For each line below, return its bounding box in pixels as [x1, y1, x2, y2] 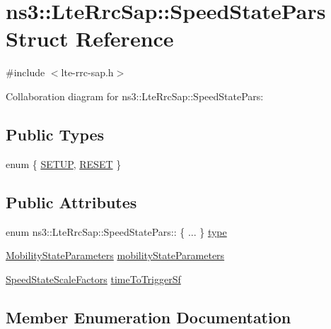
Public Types [6, 123, 105, 145]
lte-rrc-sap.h [61, 65, 114, 80]
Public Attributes [6, 191, 137, 213]
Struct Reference [6, 24, 174, 53]
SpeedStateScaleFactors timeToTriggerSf [6, 271, 181, 286]
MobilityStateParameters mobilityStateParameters [6, 248, 225, 263]
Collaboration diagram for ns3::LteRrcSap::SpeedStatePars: [6, 88, 264, 103]
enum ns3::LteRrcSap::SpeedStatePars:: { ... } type [6, 224, 227, 239]
